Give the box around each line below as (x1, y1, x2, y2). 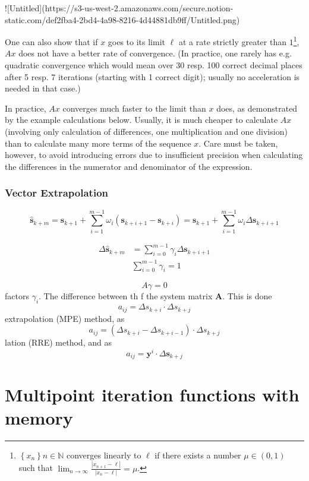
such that (18, 461, 53, 474)
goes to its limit (108, 35, 166, 48)
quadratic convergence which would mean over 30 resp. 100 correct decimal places (5, 59, 302, 71)
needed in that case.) (5, 82, 81, 94)
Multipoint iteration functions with (5, 382, 299, 406)
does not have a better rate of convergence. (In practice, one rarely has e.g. (18, 47, 292, 59)
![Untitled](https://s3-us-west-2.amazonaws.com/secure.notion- (5, 2, 234, 14)
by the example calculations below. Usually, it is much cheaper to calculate (5, 113, 278, 126)
